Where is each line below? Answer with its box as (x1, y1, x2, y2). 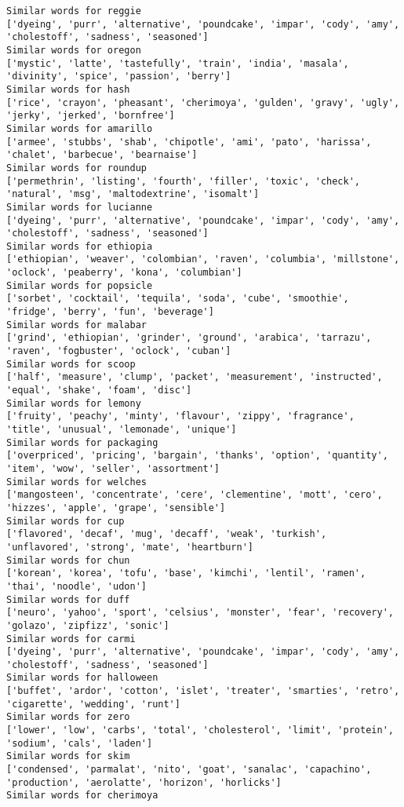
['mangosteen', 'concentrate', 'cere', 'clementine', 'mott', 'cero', (6, 489, 383, 501)
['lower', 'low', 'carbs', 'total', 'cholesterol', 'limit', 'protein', (6, 725, 394, 736)
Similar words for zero (6, 711, 130, 723)
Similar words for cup (6, 515, 125, 527)
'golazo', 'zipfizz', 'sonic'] (6, 619, 169, 631)
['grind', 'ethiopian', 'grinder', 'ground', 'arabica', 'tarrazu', (6, 332, 372, 344)
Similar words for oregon (6, 44, 141, 56)
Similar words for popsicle (6, 279, 153, 291)
